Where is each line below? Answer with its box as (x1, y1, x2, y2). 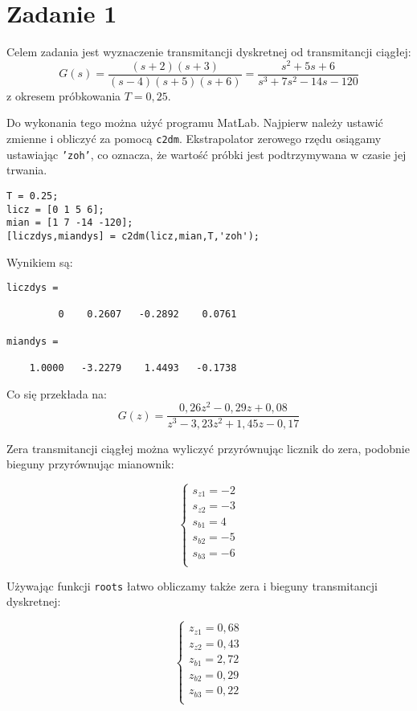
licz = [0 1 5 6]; (6, 203, 104, 215)
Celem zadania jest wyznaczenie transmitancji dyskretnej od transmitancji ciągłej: (6, 43, 411, 60)
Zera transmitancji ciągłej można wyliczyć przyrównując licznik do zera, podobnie (6, 439, 410, 456)
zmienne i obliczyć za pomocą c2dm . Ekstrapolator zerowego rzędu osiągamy (6, 130, 382, 147)
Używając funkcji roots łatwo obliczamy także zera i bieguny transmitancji (6, 577, 378, 594)
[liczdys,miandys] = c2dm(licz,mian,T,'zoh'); (6, 230, 260, 242)
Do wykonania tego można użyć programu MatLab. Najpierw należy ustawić (6, 114, 383, 131)
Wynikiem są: (6, 253, 73, 270)
